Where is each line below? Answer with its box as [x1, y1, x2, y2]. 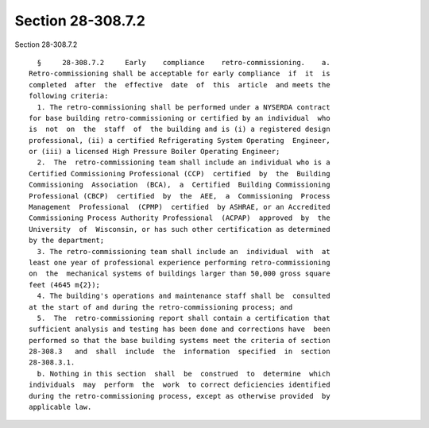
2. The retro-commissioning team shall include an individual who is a [37, 158, 330, 167]
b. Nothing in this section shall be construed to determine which [37, 369, 330, 378]
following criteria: [29, 91, 109, 101]
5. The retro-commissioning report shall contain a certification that [37, 314, 330, 322]
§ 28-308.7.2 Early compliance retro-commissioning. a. [37, 58, 330, 67]
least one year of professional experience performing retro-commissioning [29, 258, 330, 267]
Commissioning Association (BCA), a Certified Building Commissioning [29, 180, 330, 190]
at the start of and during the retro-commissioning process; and [29, 303, 293, 311]
